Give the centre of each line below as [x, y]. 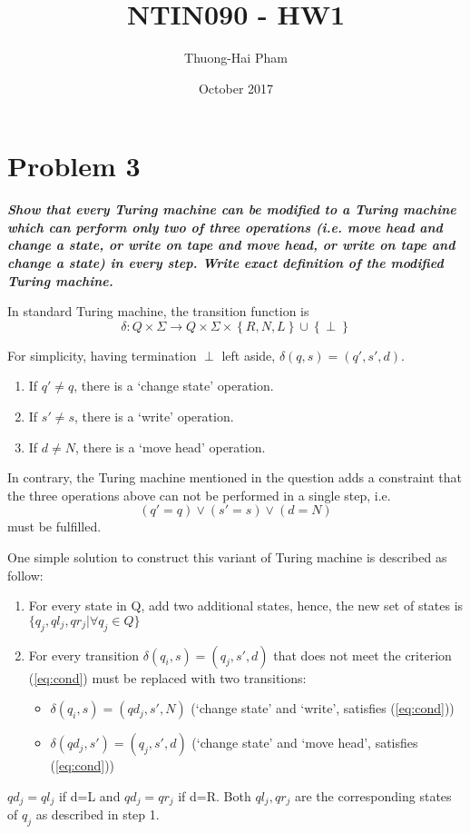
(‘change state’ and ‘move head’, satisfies [305, 743]
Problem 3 [74, 166]
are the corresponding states [373, 795]
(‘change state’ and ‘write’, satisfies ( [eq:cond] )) [323, 708]
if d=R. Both [215, 795]
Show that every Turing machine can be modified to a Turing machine [232, 209]
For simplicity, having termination [102, 355]
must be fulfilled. [54, 526]
